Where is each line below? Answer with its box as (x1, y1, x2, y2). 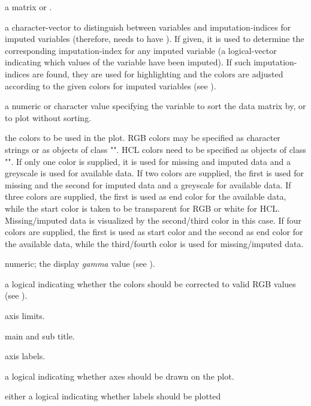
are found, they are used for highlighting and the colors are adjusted (32, 67, 283, 80)
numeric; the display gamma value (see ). (5, 257, 155, 270)
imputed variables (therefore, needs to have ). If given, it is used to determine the (5, 32, 304, 45)
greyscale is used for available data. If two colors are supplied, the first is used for (5, 167, 304, 179)
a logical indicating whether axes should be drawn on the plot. (5, 369, 234, 382)
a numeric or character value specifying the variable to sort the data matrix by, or (5, 100, 306, 112)
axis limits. (5, 309, 45, 322)
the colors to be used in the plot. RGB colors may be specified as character (5, 131, 280, 144)
